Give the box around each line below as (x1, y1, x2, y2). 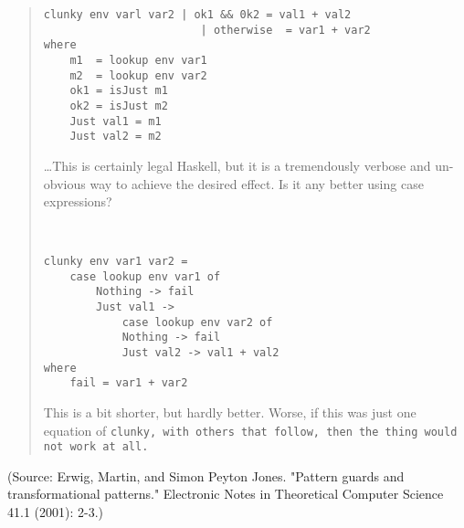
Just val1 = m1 (69, 114, 162, 128)
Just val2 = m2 (69, 130, 162, 143)
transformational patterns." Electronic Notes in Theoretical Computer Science (7, 484, 444, 503)
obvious (43, 174, 86, 193)
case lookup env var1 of (69, 269, 221, 283)
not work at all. (43, 440, 149, 454)
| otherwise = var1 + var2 (200, 23, 371, 37)
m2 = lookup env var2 (69, 69, 207, 82)
